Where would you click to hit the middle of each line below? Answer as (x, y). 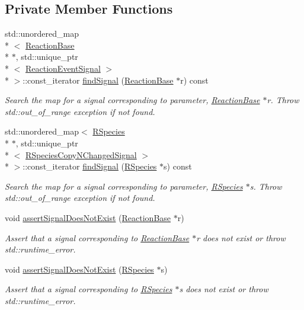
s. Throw (266, 186)
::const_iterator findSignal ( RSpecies (90, 166)
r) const (194, 80)
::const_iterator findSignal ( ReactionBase (98, 80)
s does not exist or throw (224, 289)
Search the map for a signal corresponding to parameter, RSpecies (124, 186)
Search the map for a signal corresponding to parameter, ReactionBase (132, 100)
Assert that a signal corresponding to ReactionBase (97, 237)
